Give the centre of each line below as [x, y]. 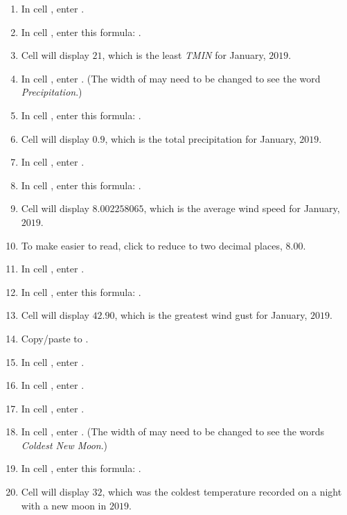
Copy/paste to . [55, 338]
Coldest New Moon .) [64, 445]
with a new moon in [64, 505]
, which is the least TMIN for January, [184, 55]
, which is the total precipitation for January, [201, 138]
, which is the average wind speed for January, [242, 208]
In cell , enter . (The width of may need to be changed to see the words [173, 431]
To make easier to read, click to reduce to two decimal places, [152, 245]
